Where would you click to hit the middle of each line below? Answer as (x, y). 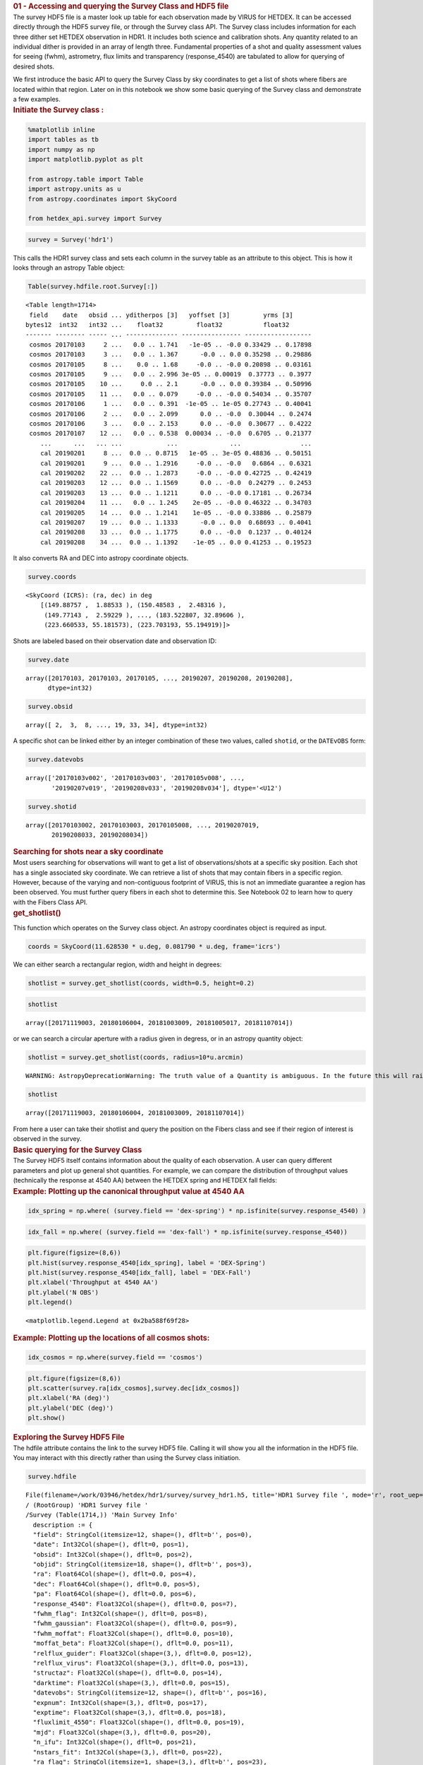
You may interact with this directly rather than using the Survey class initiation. (127, 1458)
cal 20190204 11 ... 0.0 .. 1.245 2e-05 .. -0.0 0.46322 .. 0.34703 (176, 503)
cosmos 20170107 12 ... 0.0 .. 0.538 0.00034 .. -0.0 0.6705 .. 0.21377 (171, 433)
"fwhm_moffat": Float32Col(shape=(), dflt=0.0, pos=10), (133, 1633)
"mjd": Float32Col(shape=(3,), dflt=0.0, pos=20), (122, 1732)
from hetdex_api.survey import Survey (95, 219)
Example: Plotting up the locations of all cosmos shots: (111, 1338)
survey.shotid (52, 806)
